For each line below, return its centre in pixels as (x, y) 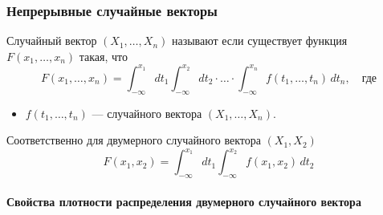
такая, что (103, 56)
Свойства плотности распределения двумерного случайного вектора (184, 201)
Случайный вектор (52, 41)
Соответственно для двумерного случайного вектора (134, 140)
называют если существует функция (259, 41)
